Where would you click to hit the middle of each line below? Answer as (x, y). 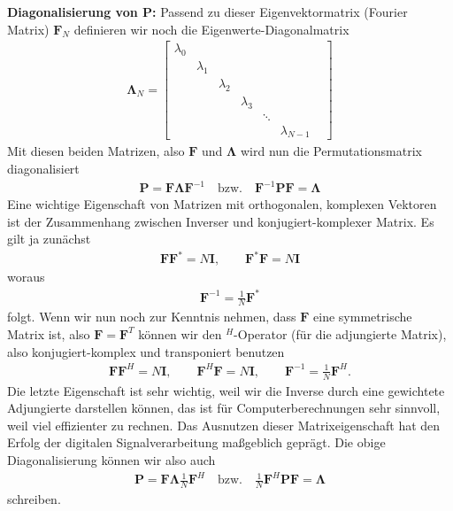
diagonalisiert (43, 168)
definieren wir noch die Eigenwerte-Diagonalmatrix (211, 29)
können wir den (180, 333)
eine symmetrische (363, 317)
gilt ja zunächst (49, 239)
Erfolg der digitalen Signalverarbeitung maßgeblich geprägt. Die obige (196, 442)
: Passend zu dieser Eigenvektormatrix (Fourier (280, 12)
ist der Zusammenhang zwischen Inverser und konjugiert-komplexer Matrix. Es (221, 221)
